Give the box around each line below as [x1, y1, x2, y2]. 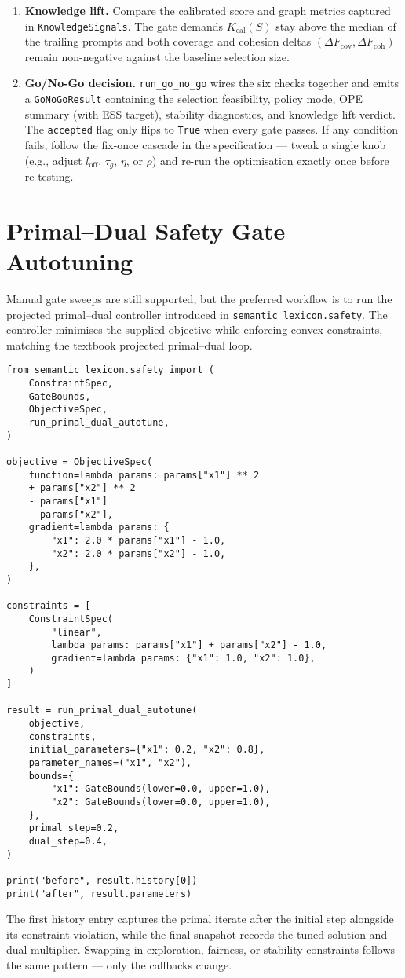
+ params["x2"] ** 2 [28, 482, 136, 494]
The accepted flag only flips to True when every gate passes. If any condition [24, 121, 398, 137]
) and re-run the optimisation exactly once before [151, 152, 389, 168]
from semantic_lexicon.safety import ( [6, 364, 214, 376]
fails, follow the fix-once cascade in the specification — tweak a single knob [24, 137, 386, 152]
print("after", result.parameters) [6, 888, 192, 899]
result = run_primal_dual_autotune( [6, 705, 198, 716]
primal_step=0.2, [28, 822, 119, 834]
